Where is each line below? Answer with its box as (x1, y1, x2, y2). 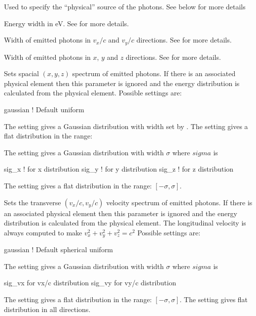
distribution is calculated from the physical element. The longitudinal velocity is (4, 218, 246, 228)
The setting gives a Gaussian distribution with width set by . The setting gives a (4, 121, 248, 131)
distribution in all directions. (4, 304, 91, 314)
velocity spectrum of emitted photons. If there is (106, 197, 253, 207)
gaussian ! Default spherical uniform (4, 244, 113, 255)
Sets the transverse (4, 197, 61, 207)
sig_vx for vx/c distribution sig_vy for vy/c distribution (4, 277, 176, 288)
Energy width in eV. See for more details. (4, 18, 129, 28)
